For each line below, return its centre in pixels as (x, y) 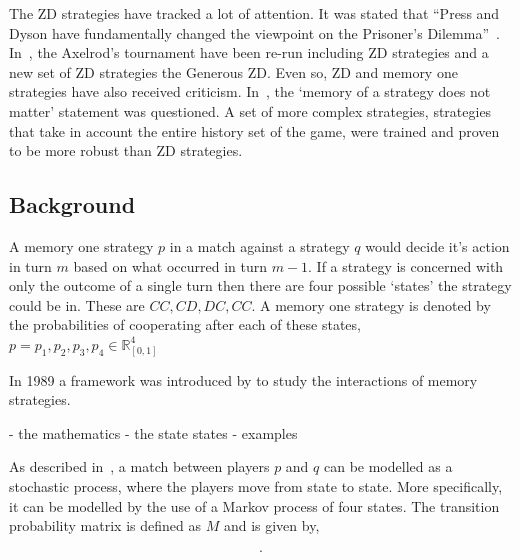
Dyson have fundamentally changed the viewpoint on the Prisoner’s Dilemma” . (254, 32)
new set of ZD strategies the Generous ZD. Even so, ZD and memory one (233, 71)
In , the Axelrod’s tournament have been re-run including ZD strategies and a (249, 52)
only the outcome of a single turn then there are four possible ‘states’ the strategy (260, 285)
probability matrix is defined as (105, 525)
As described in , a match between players (139, 466)
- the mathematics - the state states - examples (153, 432)
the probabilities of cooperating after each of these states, (185, 324)
